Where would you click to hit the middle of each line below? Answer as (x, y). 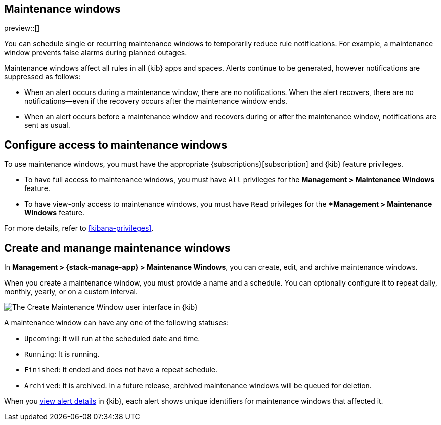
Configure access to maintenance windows (116, 145)
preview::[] (22, 28)
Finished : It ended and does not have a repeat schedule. (121, 370)
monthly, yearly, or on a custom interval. (71, 292)
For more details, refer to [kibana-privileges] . (79, 228)
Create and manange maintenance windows (117, 248)
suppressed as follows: (42, 77)
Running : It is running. (62, 354)
